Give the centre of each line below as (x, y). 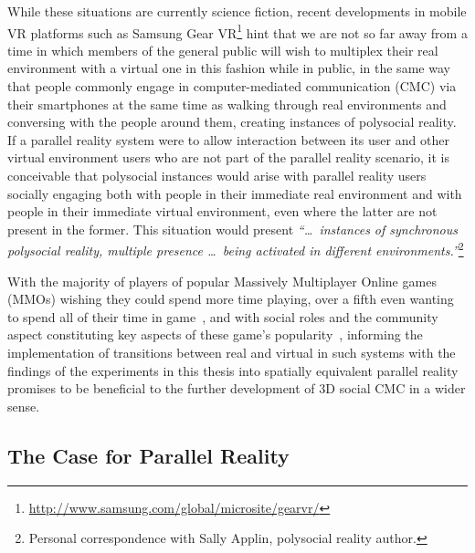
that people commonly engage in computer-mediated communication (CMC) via (232, 86)
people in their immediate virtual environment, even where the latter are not (222, 211)
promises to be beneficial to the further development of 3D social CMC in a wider (237, 388)
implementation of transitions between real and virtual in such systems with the (232, 352)
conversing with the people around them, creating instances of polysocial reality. (232, 122)
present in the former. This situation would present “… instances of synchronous (232, 229)
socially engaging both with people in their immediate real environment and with (235, 193)
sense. (24, 406)
